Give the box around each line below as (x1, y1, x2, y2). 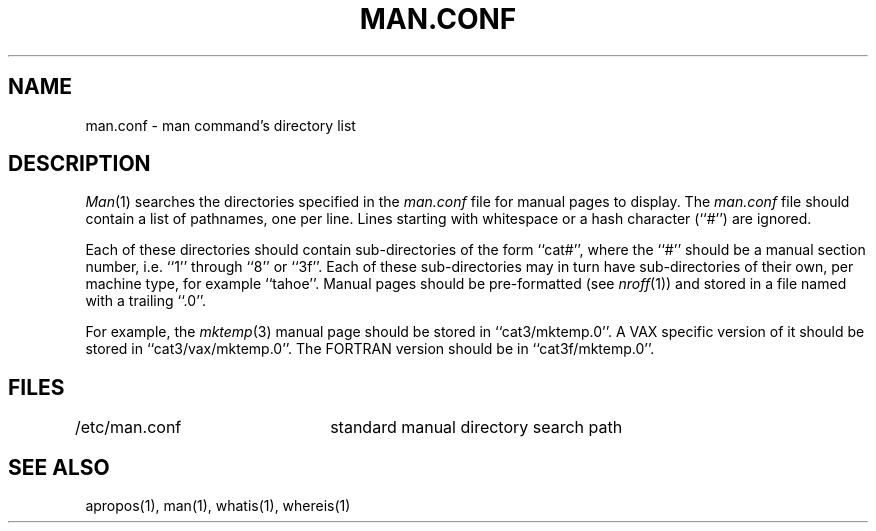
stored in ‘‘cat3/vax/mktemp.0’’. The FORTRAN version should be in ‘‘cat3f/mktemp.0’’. (85, 340, 655, 358)
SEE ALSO (8, 454, 110, 480)
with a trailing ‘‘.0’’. (85, 292, 207, 310)
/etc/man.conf (75, 417, 182, 438)
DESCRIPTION (8, 151, 151, 177)
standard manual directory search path (330, 417, 623, 438)
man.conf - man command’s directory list (85, 116, 356, 134)
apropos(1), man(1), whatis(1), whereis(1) (85, 497, 351, 515)
